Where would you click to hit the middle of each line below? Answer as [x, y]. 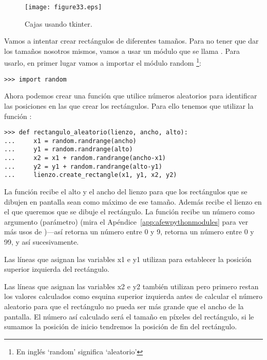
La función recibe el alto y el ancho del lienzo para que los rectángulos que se [126, 192]
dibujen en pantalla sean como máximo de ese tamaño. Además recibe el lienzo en [133, 201]
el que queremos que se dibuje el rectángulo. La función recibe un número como [129, 212]
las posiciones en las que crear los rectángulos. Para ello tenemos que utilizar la [129, 105]
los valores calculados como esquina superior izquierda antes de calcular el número [133, 296]
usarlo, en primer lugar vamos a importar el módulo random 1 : [103, 62]
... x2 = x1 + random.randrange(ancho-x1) [85, 158]
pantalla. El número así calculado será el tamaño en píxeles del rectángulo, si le [129, 316]
